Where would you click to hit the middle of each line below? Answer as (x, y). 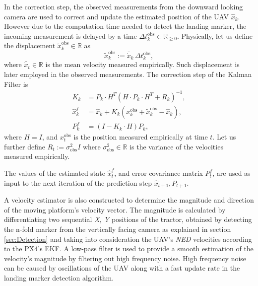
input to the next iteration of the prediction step (78, 182)
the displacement (30, 45)
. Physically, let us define (215, 36)
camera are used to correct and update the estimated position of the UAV (117, 16)
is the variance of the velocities (176, 146)
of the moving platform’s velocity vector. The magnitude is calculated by (115, 209)
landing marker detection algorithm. (59, 277)
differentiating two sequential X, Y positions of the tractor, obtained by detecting (128, 219)
